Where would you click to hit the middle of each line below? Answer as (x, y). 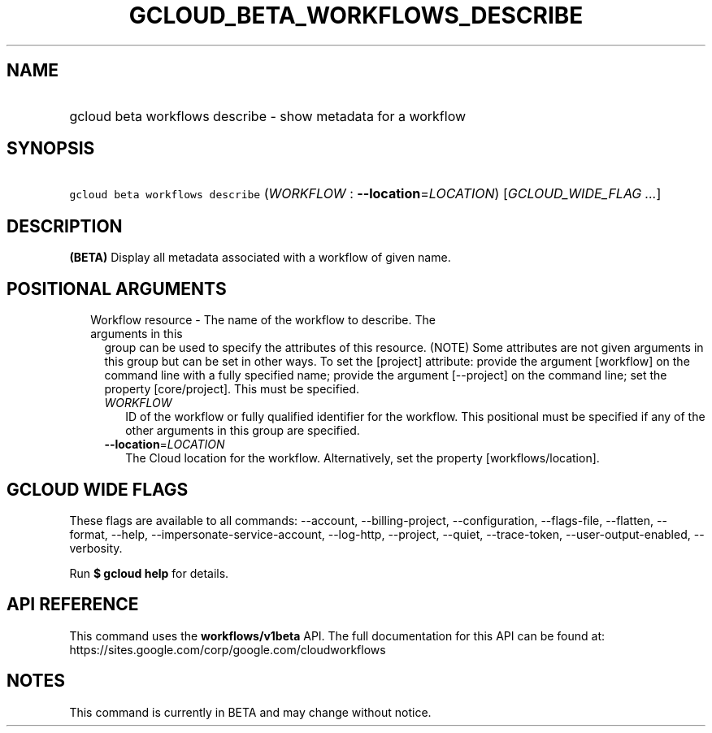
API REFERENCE (73, 605)
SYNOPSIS (51, 149)
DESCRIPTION (65, 226)
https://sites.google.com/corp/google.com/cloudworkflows (228, 649)
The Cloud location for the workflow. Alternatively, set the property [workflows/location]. (363, 458)
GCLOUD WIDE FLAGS (98, 489)
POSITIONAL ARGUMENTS (117, 288)
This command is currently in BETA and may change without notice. (250, 712)
